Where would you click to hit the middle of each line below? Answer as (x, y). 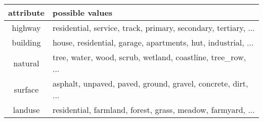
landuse (26, 110)
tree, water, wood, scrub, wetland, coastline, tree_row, (149, 57)
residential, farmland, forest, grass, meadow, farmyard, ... (154, 110)
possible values (82, 12)
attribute (26, 12)
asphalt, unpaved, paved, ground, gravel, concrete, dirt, (150, 83)
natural (26, 63)
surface (26, 89)
